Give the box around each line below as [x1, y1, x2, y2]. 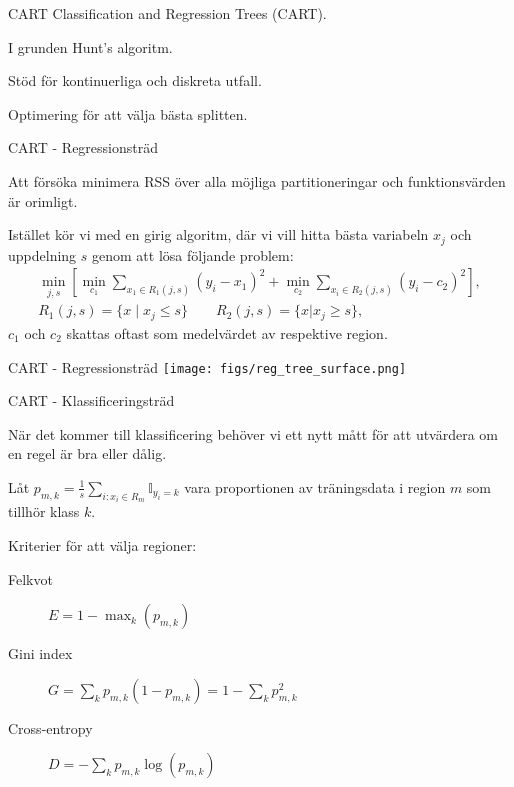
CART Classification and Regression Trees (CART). [8, 3, 327, 23]
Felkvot [8, 568, 53, 589]
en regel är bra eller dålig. [8, 443, 167, 464]
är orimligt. [8, 190, 78, 211]
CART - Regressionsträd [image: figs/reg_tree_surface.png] [8, 356, 407, 377]
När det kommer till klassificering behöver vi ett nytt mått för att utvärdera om [8, 423, 499, 444]
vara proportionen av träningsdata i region [184, 476, 446, 497]
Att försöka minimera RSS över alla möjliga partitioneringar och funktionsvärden [8, 170, 506, 191]
